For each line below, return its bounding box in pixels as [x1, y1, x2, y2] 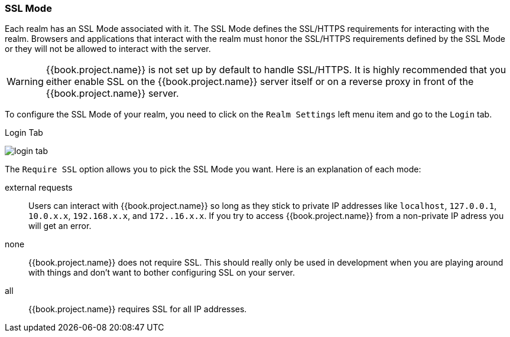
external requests [5, 182, 73, 193]
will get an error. [28, 221, 92, 231]
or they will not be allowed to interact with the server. [5, 44, 211, 54]
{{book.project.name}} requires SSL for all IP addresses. [28, 304, 247, 315]
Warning [7, 76, 44, 88]
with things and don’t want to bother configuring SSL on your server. [28, 267, 295, 278]
